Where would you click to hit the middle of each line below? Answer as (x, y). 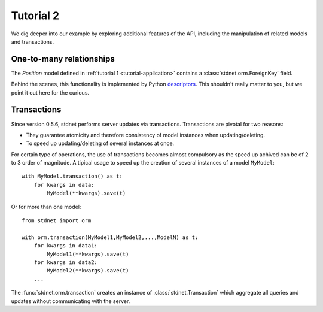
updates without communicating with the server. (71, 301)
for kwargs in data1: (66, 246)
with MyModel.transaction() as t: (72, 176)
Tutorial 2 (35, 16)
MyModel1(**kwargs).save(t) (88, 254)
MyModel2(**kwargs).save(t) (88, 271)
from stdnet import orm (57, 221)
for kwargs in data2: (66, 263)
